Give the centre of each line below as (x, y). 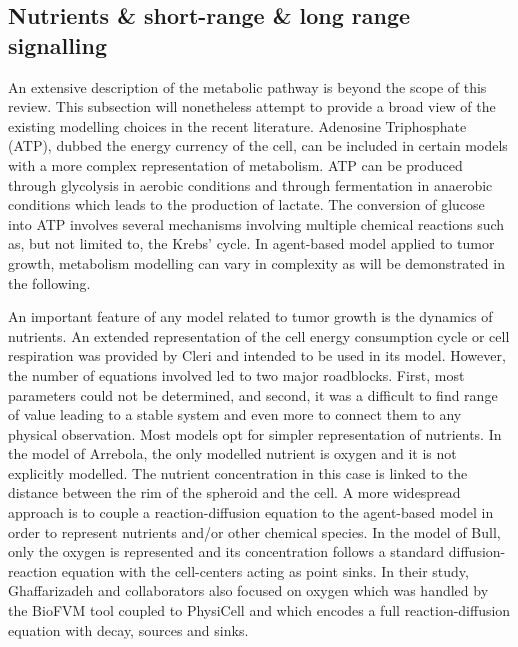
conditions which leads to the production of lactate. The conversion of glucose (246, 204)
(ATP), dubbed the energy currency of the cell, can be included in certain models (258, 145)
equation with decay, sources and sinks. (128, 629)
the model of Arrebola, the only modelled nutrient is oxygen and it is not (232, 453)
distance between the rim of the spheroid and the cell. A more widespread (234, 492)
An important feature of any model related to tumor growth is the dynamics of (250, 316)
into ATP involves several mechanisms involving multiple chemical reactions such (256, 223)
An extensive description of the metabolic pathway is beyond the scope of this (247, 86)
